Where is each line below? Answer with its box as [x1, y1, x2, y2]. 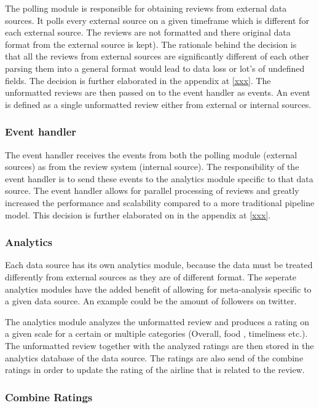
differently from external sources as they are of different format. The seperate [5, 270, 296, 283]
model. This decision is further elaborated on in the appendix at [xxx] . [5, 208, 271, 221]
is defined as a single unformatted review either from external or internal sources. [5, 98, 312, 110]
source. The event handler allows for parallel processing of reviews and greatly [5, 184, 299, 197]
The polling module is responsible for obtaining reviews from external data [5, 2, 287, 14]
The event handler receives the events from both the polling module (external [5, 148, 297, 161]
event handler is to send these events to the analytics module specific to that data [5, 172, 313, 185]
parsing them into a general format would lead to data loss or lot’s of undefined [5, 61, 305, 74]
